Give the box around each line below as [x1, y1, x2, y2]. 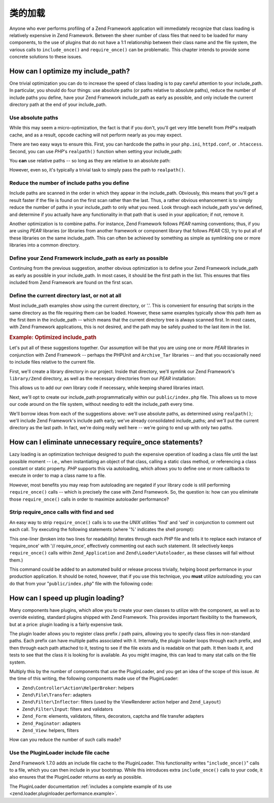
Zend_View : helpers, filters [22, 727, 79, 734]
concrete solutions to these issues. [9, 54, 83, 60]
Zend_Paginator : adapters [22, 720, 81, 726]
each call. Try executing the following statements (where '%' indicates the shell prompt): [9, 527, 195, 533]
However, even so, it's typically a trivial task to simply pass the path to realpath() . [9, 167, 185, 173]
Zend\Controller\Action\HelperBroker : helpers [22, 685, 134, 691]
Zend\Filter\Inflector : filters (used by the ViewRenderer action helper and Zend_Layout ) [22, 699, 221, 705]
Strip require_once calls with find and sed [9, 509, 114, 516]
